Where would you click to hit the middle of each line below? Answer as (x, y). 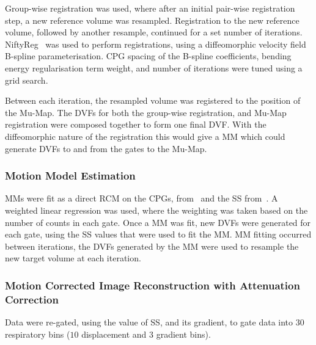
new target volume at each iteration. (73, 258)
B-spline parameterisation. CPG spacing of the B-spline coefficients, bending (148, 56)
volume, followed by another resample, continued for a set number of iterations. (154, 32)
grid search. (27, 80)
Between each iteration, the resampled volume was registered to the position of (153, 100)
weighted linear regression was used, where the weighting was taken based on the (156, 210)
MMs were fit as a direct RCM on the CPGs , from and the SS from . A (141, 198)
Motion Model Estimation (70, 176)
